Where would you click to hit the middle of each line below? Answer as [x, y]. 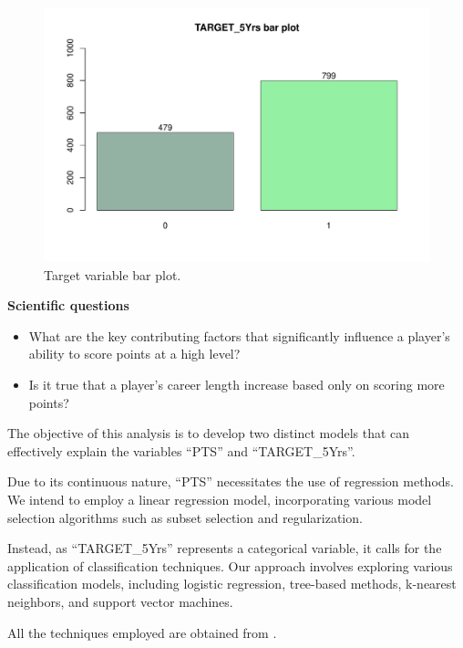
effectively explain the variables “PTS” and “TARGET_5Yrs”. [181, 450]
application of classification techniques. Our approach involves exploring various [230, 565]
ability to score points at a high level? [134, 354]
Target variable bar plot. [113, 274]
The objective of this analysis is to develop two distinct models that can [209, 433]
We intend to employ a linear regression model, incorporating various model [220, 500]
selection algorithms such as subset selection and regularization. [185, 517]
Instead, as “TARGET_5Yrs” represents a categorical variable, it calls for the [225, 548]
